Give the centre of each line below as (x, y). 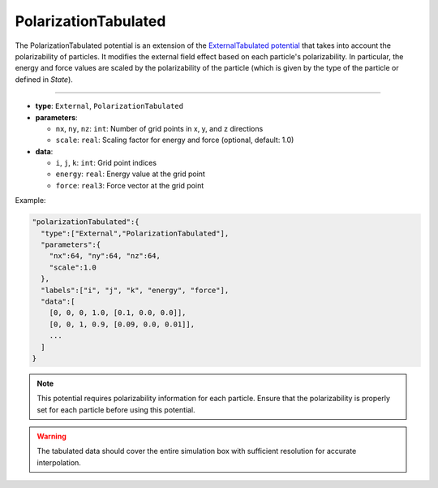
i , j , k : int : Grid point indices (106, 163)
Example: (30, 201)
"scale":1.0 (73, 267)
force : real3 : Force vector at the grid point (130, 185)
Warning (52, 436)
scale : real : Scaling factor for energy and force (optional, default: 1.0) (175, 140)
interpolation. (59, 462)
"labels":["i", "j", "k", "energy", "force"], (135, 290)
